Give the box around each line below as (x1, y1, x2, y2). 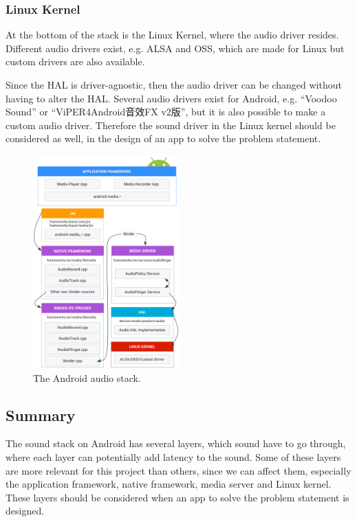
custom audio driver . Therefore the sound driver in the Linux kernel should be (6, 117, 336, 132)
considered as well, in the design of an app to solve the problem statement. (6, 131, 321, 146)
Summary (6, 404, 76, 425)
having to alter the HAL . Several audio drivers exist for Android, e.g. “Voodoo (6, 91, 337, 105)
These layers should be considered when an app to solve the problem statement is (6, 490, 349, 504)
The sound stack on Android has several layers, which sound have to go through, (6, 436, 346, 451)
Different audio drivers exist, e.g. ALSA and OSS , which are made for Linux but (6, 41, 345, 55)
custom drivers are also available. (6, 54, 145, 69)
